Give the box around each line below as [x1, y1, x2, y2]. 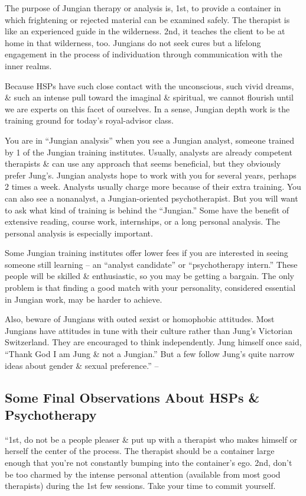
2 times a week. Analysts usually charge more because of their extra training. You [5, 180, 301, 193]
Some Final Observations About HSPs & [5, 388, 260, 406]
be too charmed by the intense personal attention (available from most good [5, 468, 281, 480]
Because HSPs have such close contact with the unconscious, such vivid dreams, [5, 79, 294, 92]
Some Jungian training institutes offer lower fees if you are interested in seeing [5, 247, 288, 259]
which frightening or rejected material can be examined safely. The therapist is [5, 13, 290, 25]
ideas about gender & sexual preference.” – [5, 359, 159, 371]
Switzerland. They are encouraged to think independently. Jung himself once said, [5, 336, 302, 348]
